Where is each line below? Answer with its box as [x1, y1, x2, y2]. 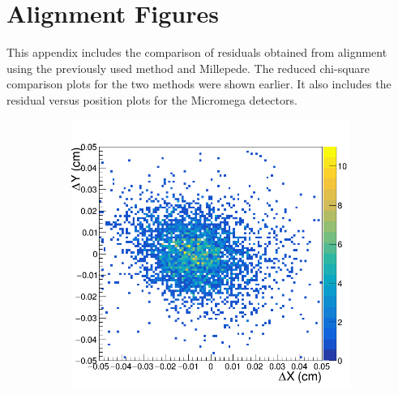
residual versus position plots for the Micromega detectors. [6, 91, 297, 108]
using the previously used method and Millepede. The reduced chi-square [6, 59, 370, 76]
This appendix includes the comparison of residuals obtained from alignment [6, 44, 387, 61]
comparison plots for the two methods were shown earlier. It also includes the [6, 75, 392, 92]
